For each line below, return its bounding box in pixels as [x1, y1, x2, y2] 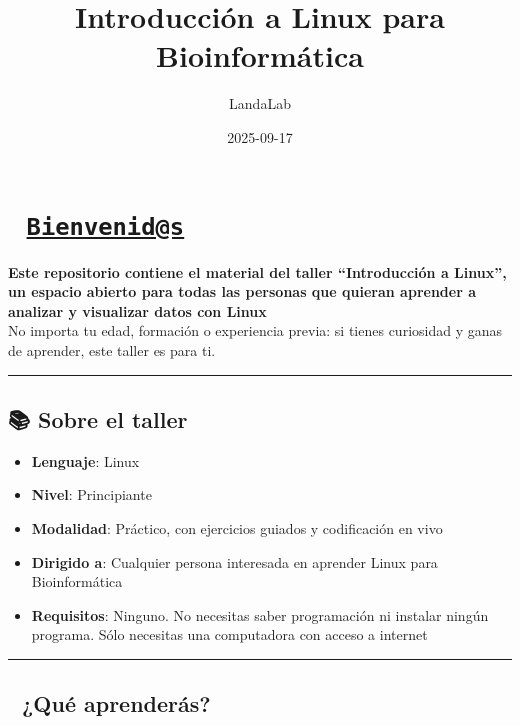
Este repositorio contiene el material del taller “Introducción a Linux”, [8, 261, 507, 282]
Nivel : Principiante [31, 484, 152, 505]
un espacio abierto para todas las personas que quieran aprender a [8, 281, 476, 302]
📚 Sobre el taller [8, 403, 188, 434]
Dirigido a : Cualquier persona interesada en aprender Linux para [31, 551, 438, 572]
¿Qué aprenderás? [21, 688, 211, 719]
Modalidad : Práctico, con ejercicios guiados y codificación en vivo [31, 517, 443, 538]
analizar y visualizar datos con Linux [8, 300, 267, 321]
